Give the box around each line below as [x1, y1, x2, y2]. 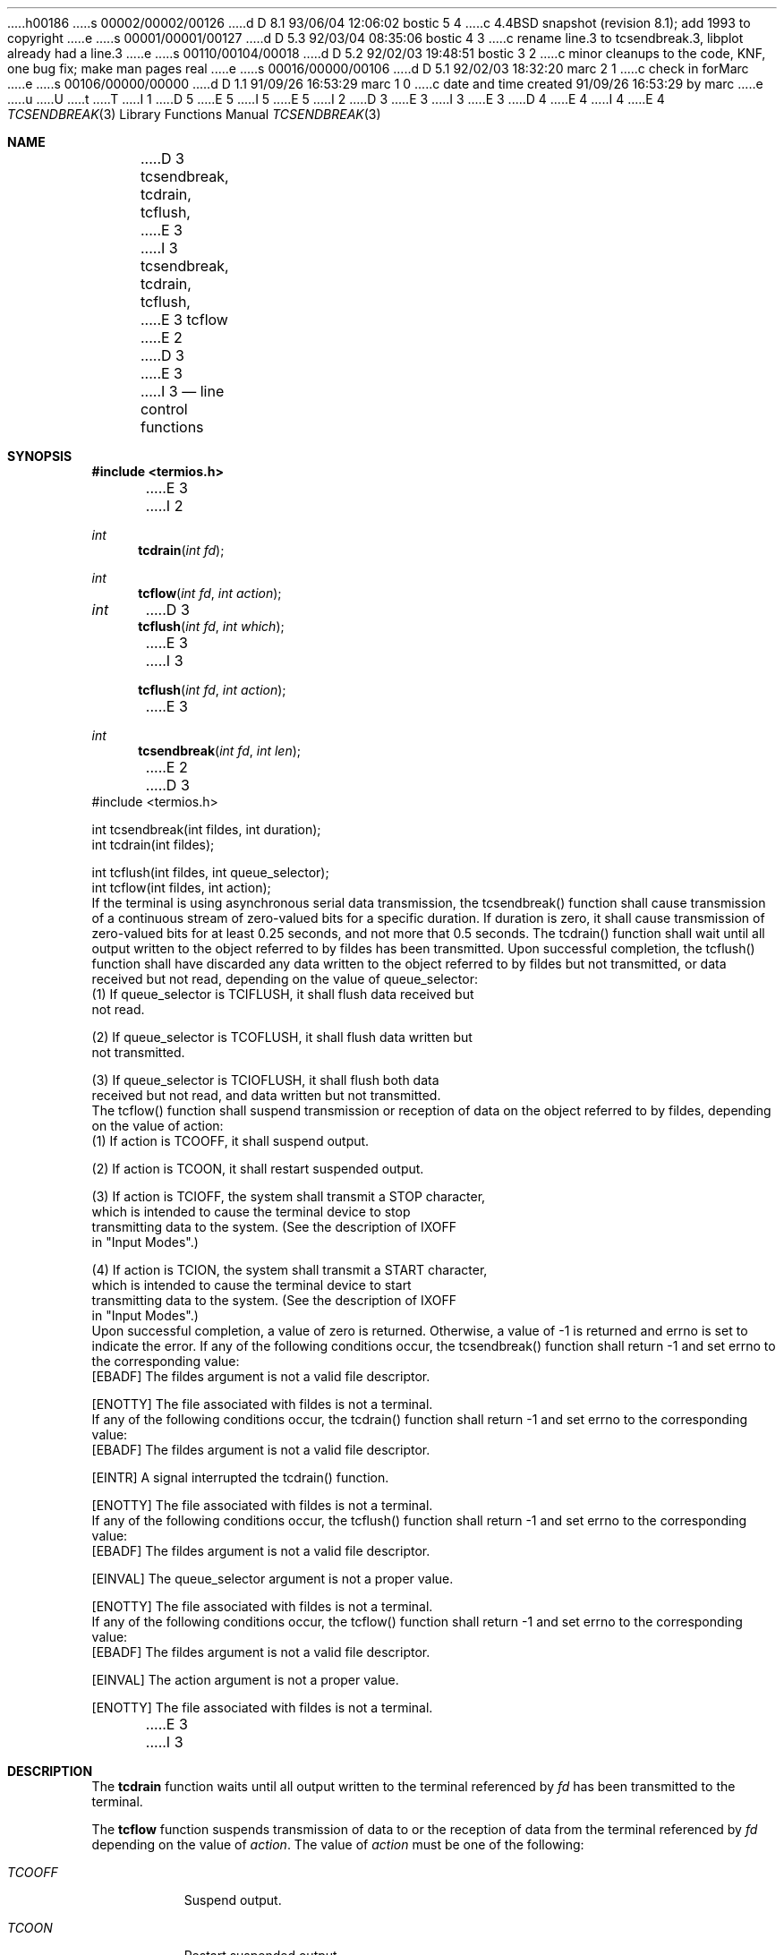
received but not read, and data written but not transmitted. [91, 1088, 441, 1103]
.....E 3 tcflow [140, 311, 228, 329]
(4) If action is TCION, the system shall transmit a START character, [91, 1262, 488, 1277]
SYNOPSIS [7, 448, 72, 464]
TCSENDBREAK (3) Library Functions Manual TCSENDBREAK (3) [7, 107, 381, 122]
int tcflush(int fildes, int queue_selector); [91, 865, 329, 880]
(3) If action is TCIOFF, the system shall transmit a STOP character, [91, 1189, 486, 1204]
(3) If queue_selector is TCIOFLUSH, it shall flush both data [91, 1072, 439, 1088]
